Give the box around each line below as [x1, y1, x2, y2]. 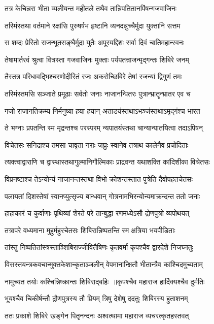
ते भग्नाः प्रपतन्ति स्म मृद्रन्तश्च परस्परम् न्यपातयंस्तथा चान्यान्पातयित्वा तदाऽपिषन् [5, 122, 203, 133]
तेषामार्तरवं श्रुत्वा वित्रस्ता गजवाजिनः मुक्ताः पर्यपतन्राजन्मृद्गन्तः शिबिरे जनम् [5, 54, 189, 64]
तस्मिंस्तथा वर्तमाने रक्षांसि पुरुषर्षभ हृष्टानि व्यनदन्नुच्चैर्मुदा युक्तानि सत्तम [5, 20, 181, 30]
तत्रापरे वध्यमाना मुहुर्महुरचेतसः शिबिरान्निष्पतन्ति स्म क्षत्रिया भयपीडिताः [5, 224, 175, 235]
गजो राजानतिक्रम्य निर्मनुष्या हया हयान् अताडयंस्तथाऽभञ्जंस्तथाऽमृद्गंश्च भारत [5, 105, 200, 116]
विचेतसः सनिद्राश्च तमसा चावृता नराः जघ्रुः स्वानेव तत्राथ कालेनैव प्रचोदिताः [5, 139, 189, 150]
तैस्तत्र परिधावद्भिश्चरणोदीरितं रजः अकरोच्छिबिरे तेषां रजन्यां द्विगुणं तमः [5, 71, 182, 82]
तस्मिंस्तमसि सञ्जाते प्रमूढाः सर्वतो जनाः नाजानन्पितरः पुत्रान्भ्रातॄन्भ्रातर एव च [5, 88, 191, 99]
